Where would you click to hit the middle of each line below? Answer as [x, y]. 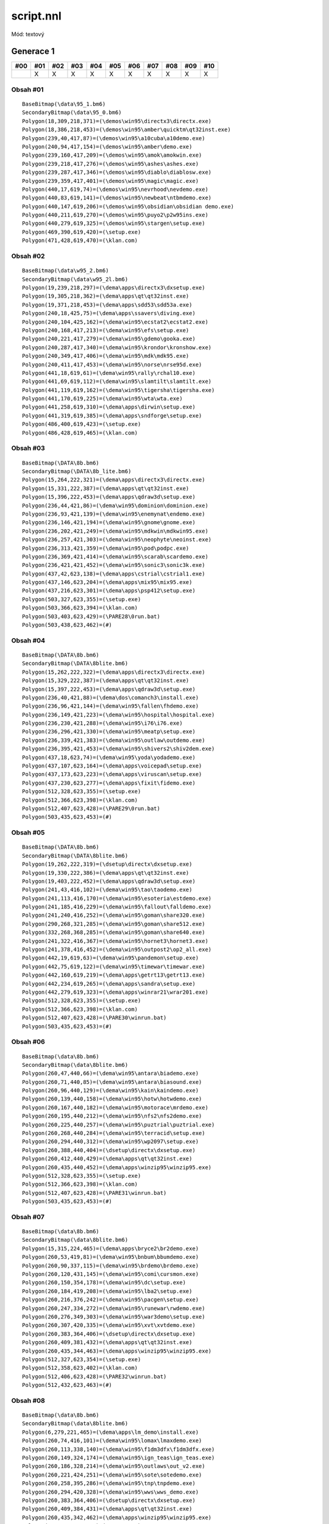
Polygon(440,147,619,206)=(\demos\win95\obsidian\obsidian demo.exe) [128, 206]
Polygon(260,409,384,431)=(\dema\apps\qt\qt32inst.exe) [107, 1509]
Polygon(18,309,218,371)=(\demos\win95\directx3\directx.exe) [117, 121]
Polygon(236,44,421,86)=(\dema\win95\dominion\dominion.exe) [115, 505]
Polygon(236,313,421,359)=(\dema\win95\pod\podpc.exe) [106, 548]
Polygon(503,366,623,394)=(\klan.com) [80, 608]
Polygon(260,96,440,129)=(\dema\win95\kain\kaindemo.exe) [111, 1091]
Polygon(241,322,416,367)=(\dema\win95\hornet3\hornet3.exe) [115, 941]
